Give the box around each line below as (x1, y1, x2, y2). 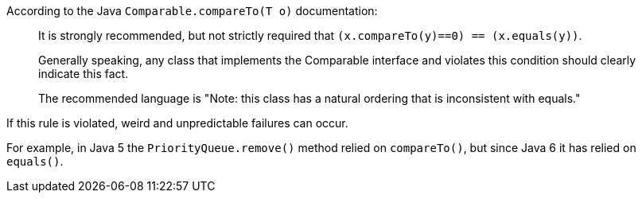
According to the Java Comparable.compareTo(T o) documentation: (6, 4, 378, 18)
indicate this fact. (38, 67, 129, 80)
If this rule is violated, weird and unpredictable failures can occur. (6, 116, 348, 130)
